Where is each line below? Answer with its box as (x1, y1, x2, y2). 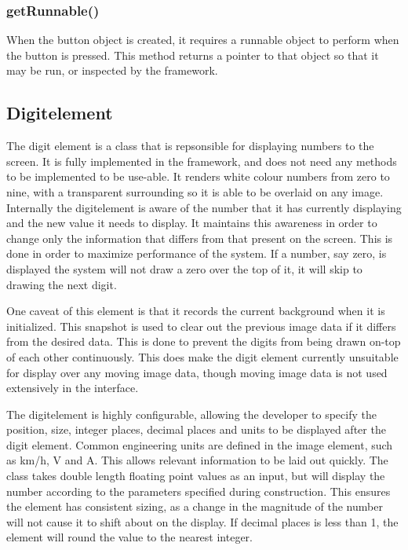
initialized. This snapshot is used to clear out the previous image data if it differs (6, 317, 396, 334)
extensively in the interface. (6, 379, 139, 396)
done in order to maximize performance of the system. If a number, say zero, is (6, 245, 387, 262)
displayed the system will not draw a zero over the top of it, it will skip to (6, 260, 362, 277)
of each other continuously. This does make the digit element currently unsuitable (6, 348, 399, 365)
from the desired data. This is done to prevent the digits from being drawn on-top (6, 333, 401, 350)
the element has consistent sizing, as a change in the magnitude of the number (6, 498, 383, 515)
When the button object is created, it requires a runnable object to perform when (6, 31, 399, 48)
